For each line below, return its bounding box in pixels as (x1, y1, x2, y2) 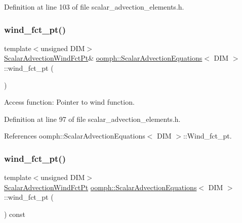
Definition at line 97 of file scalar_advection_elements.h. (4, 113, 181, 124)
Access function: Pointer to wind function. (4, 97, 135, 107)
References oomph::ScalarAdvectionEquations (4, 130, 145, 141)
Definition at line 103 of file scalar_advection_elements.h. (4, 2, 184, 12)
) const (4, 208, 26, 219)
